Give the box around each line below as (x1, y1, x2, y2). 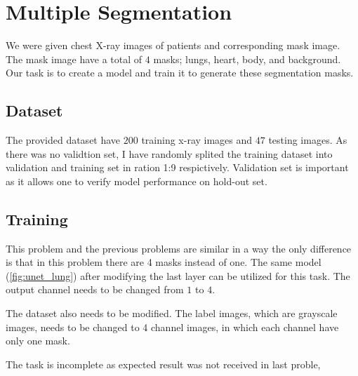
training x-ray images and (141, 133, 253, 147)
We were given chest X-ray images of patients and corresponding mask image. (6, 38, 340, 53)
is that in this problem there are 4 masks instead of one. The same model (6, 255, 321, 269)
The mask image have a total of (6, 51, 142, 66)
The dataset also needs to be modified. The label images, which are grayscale (6, 306, 338, 321)
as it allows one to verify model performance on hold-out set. (6, 173, 267, 188)
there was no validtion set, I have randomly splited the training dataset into (6, 146, 333, 161)
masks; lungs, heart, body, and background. (153, 51, 341, 66)
